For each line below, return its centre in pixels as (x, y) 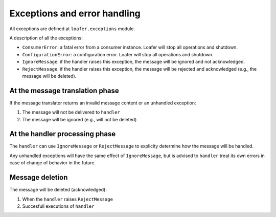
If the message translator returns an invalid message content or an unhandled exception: (103, 103)
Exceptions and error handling (75, 13)
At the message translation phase (64, 90)
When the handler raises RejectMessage (68, 199)
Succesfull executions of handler (58, 206)
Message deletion (39, 177)
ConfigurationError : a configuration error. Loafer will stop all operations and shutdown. (118, 54)
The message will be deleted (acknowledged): (58, 190)
